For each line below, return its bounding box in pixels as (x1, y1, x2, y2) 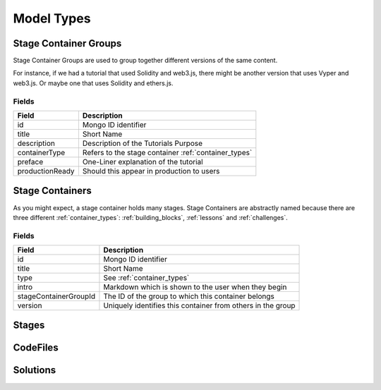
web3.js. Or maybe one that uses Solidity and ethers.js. (13, 78, 174, 87)
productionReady (17, 166, 75, 176)
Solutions (13, 364, 56, 377)
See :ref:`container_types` (103, 273, 190, 283)
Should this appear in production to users (82, 166, 220, 176)
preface (17, 157, 44, 166)
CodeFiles (13, 342, 59, 354)
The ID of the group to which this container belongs (103, 291, 275, 301)
